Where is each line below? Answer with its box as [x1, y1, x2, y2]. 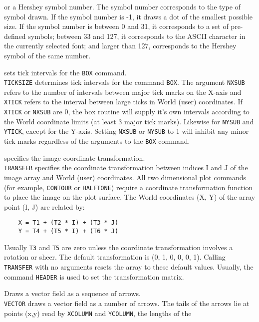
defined [4, 30, 26, 41]
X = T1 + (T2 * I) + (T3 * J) [18, 219, 119, 227]
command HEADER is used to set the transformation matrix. [4, 271, 184, 282]
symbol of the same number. [4, 50, 91, 60]
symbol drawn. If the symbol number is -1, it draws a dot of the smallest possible [4, 11, 253, 21]
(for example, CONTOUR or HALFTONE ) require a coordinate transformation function [4, 182, 253, 192]
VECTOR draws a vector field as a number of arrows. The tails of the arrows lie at [4, 298, 250, 308]
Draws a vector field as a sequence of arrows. [4, 288, 141, 299]
